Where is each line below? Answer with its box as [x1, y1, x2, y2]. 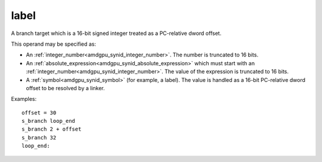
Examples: [11, 96, 37, 103]
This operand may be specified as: [11, 40, 97, 47]
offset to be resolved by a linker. [26, 84, 106, 91]
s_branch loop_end [21, 117, 76, 125]
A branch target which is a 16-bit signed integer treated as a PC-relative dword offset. [11, 30, 222, 37]
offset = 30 [21, 109, 57, 116]
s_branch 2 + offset [21, 126, 82, 133]
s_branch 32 [21, 134, 57, 141]
